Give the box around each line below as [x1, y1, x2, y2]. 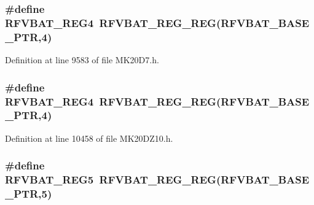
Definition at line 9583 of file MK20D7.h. [5, 53, 159, 66]
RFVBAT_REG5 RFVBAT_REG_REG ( [5, 172, 221, 187]
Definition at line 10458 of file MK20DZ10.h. [5, 131, 173, 144]
